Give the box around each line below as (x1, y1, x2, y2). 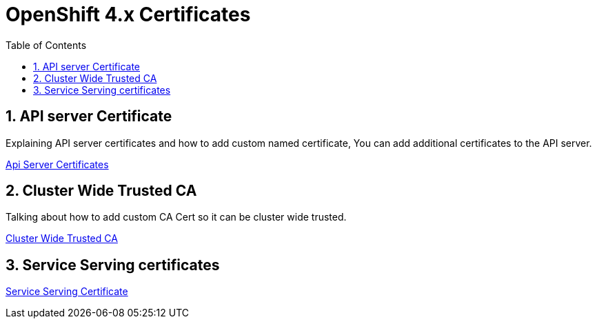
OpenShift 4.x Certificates (6, 3, 251, 26)
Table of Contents (6, 39, 87, 51)
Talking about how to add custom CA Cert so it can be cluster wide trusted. (6, 211, 347, 223)
